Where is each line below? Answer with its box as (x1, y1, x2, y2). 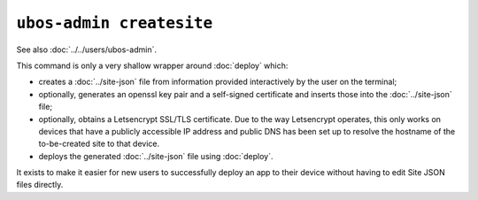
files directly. (16, 180, 64, 190)
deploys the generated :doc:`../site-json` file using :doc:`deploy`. (38, 150, 274, 161)
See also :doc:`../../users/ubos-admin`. (16, 44, 157, 55)
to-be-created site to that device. (38, 138, 160, 150)
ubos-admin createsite (16, 13, 213, 33)
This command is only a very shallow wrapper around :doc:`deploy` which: (16, 60, 289, 71)
